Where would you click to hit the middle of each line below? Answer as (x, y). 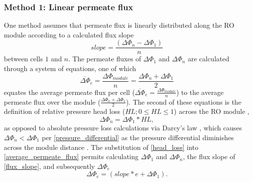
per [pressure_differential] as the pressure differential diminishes (138, 137)
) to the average (200, 92)
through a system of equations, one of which (70, 68)
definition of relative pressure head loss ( (65, 111)
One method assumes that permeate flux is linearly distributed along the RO (119, 25)
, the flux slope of (209, 156)
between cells (23, 59)
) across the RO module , (212, 111)
